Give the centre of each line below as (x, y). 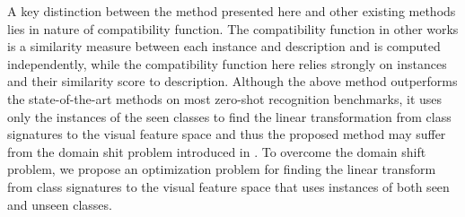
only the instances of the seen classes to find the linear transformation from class (229, 116)
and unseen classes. (60, 204)
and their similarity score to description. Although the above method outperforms (232, 81)
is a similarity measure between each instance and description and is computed (224, 46)
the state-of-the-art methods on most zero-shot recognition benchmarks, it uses (225, 98)
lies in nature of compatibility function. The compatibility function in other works (233, 28)
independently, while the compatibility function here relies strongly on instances (227, 63)
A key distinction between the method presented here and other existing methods (232, 11)
